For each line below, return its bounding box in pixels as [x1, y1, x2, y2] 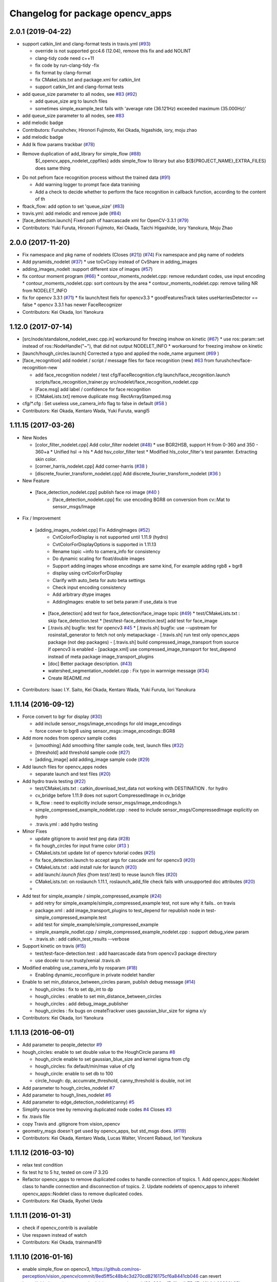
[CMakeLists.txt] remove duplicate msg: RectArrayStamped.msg [35, 393, 171, 399]
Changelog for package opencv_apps [9, 8, 172, 19]
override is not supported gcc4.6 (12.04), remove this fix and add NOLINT [35, 48, 191, 54]
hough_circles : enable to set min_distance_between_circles [35, 993, 162, 999]
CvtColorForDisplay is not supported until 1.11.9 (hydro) [52, 534, 169, 540]
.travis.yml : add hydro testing [35, 821, 98, 827]
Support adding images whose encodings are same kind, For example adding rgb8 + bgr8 [52, 563, 243, 569]
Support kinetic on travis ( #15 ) [22, 943, 87, 949]
